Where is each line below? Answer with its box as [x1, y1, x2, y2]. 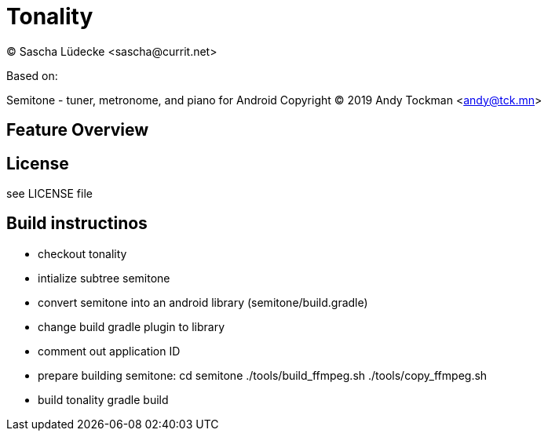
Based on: [6, 68, 58, 82]
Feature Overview [6, 120, 149, 140]
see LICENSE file [6, 187, 93, 201]
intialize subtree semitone [38, 271, 170, 285]
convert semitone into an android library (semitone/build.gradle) [38, 295, 368, 309]
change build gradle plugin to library [38, 319, 225, 333]
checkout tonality [38, 246, 127, 260]
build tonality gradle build [38, 392, 169, 406]
